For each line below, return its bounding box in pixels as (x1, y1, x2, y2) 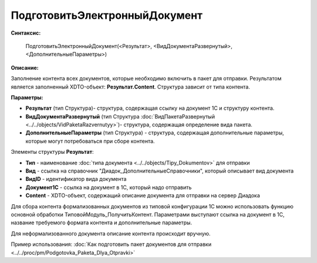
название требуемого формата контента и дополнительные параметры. (11, 219, 193, 226)
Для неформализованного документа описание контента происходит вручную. (11, 230, 211, 237)
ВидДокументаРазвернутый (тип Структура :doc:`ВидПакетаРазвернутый (25, 113, 215, 120)
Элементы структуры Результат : (11, 149, 94, 156)
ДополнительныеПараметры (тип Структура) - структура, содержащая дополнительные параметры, (25, 129, 284, 136)
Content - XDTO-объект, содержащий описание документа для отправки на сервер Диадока (25, 192, 261, 199)
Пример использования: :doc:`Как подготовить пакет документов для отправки (11, 241, 211, 248)
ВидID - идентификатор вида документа (25, 176, 127, 183)
